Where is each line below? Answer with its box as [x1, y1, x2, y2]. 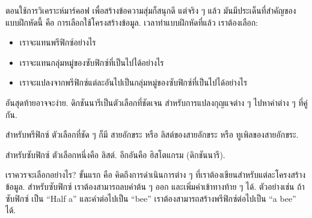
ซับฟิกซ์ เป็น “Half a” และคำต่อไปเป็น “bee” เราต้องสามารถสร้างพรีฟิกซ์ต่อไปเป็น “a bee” [5, 192, 296, 204]
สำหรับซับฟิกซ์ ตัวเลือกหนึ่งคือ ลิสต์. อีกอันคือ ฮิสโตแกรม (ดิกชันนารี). [5, 148, 225, 161]
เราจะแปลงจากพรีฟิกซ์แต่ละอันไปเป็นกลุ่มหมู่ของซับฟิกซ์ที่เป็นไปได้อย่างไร [19, 76, 248, 89]
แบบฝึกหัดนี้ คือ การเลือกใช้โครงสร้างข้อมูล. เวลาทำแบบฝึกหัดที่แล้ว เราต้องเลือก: [5, 16, 258, 28]
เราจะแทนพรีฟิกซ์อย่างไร [19, 36, 96, 49]
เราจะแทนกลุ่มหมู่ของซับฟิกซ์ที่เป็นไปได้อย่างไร [19, 56, 164, 68]
